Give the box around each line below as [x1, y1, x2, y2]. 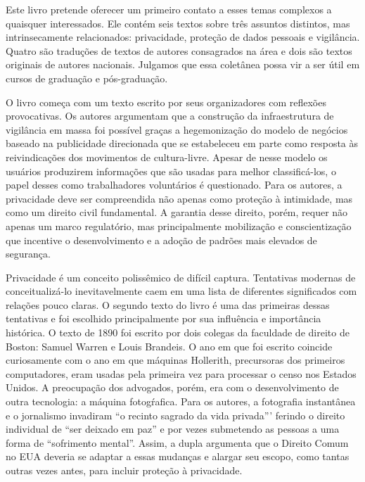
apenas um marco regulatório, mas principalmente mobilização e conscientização [6, 218, 352, 233]
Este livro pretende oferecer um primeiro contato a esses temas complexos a [6, 2, 332, 16]
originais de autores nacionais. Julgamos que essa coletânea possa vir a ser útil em [6, 57, 360, 72]
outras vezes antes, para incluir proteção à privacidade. [6, 463, 243, 477]
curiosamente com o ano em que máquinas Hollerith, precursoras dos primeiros [6, 353, 345, 367]
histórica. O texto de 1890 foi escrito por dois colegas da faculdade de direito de [6, 325, 350, 340]
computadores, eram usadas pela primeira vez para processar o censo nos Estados [6, 366, 357, 381]
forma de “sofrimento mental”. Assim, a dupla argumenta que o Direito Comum [6, 435, 349, 450]
